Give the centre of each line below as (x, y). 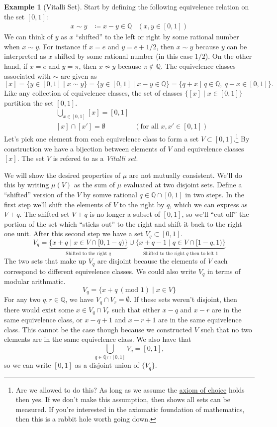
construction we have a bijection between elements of (85, 148)
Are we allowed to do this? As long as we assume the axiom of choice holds (130, 389)
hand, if (16, 66)
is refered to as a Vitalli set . (95, 158)
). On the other (229, 56)
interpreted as (25, 56)
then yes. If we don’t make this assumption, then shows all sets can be (123, 399)
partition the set (29, 102)
